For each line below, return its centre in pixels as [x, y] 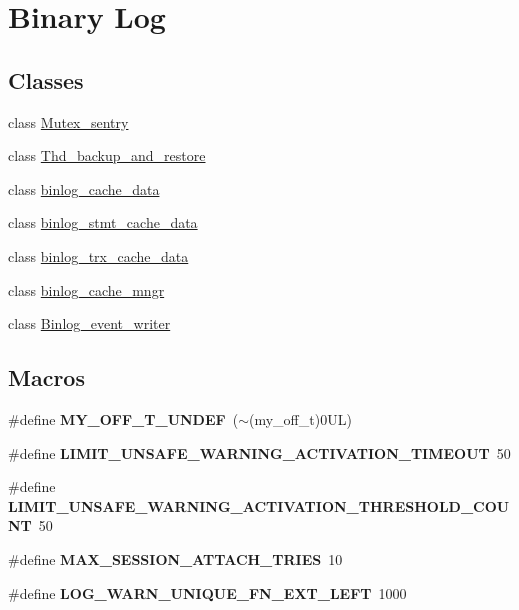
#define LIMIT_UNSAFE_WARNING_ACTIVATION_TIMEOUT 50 [259, 452]
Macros [46, 377]
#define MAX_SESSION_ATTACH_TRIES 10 [175, 558]
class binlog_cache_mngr [86, 289]
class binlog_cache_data [84, 188]
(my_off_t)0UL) [300, 418]
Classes [46, 79]
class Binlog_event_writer [89, 323]
